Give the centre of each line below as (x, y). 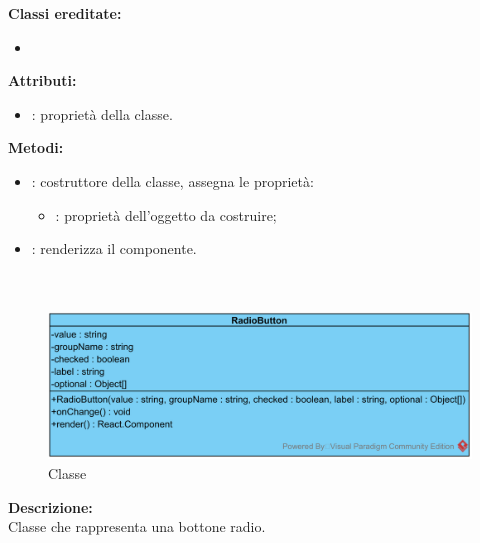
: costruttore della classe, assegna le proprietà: (172, 180)
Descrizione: (50, 506)
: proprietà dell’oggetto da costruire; (166, 214)
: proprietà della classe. (102, 113)
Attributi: (42, 80)
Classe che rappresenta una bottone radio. (137, 526)
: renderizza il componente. (114, 248)
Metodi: (36, 147)
